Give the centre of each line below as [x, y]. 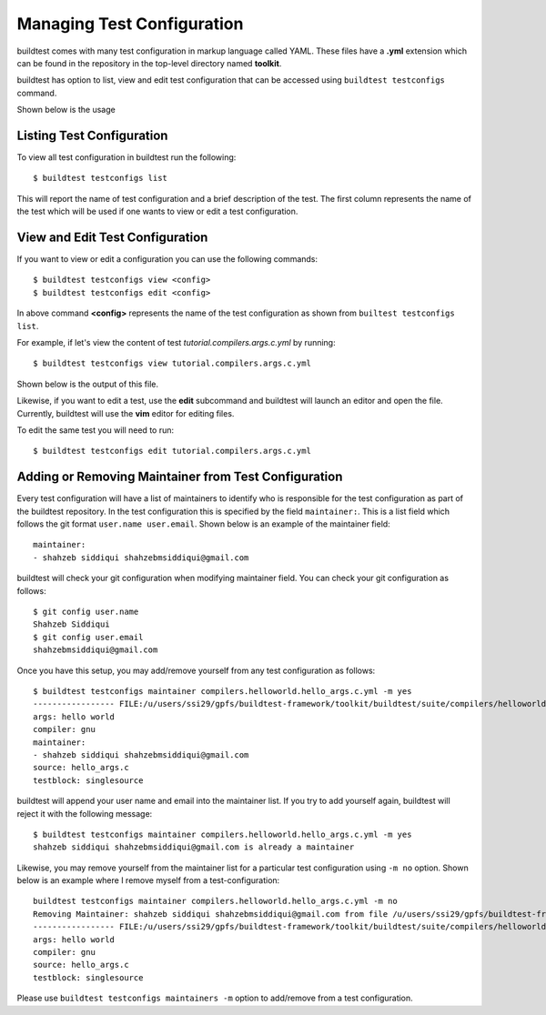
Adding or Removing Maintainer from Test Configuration [180, 477]
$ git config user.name [86, 612]
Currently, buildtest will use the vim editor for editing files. [126, 413]
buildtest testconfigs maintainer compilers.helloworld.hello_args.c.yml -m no [215, 901]
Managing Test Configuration [130, 24]
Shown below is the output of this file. [88, 384]
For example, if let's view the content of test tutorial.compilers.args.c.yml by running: [176, 343]
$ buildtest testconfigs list [101, 178]
